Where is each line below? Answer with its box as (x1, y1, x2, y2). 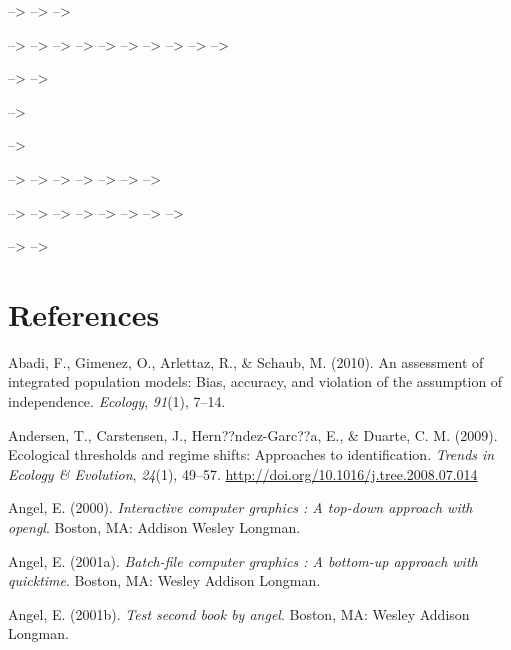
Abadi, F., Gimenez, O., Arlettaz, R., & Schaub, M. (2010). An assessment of (8, 351, 484, 372)
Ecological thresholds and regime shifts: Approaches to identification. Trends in (8, 444, 495, 465)
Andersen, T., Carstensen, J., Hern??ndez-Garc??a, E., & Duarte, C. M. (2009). (8, 424, 498, 445)
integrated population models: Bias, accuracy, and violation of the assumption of (8, 371, 503, 392)
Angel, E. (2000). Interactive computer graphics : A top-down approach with (8, 497, 473, 518)
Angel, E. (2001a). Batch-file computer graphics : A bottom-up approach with (8, 550, 478, 571)
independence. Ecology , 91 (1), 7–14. (8, 391, 226, 412)
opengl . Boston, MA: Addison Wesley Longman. (8, 517, 301, 538)
